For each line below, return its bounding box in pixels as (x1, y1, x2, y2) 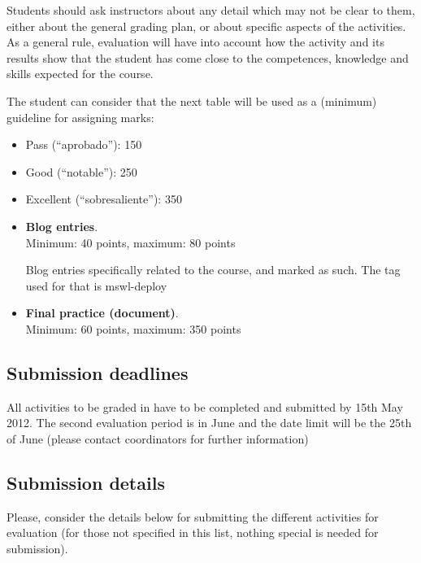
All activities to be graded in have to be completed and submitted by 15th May (7, 398, 403, 415)
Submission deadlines (7, 360, 189, 385)
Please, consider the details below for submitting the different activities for (7, 508, 379, 525)
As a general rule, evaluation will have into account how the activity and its (7, 33, 384, 50)
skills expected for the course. (7, 65, 154, 82)
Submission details (7, 469, 165, 495)
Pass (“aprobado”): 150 (25, 136, 142, 153)
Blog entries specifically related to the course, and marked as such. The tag (25, 261, 401, 278)
